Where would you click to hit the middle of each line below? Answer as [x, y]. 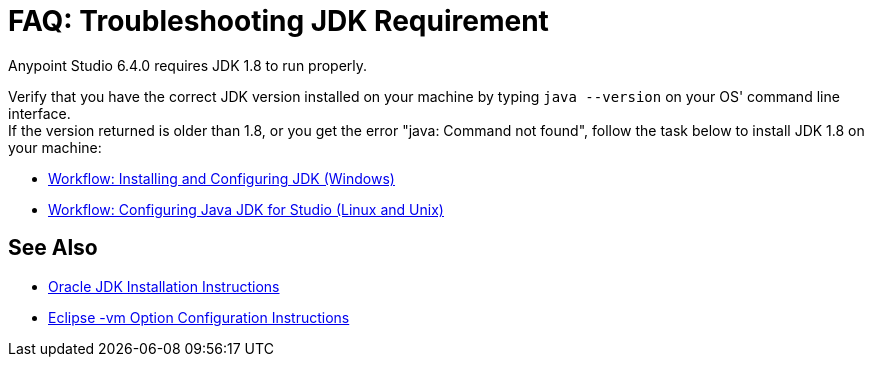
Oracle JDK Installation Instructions [164, 286]
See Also [53, 248]
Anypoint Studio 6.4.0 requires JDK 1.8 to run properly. [188, 65]
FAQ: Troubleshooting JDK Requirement [278, 21]
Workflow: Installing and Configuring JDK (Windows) [221, 178]
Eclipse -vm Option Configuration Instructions [199, 317]
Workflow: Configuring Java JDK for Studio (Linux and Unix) [246, 209]
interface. [39, 113]
